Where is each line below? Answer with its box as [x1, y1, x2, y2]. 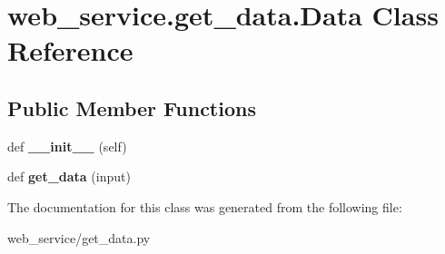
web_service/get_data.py [7, 228, 151, 247]
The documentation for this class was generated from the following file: [7, 197, 402, 216]
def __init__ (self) [7, 136, 127, 155]
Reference [7, 32, 133, 69]
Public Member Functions [7, 93, 256, 122]
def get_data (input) [7, 167, 131, 186]
